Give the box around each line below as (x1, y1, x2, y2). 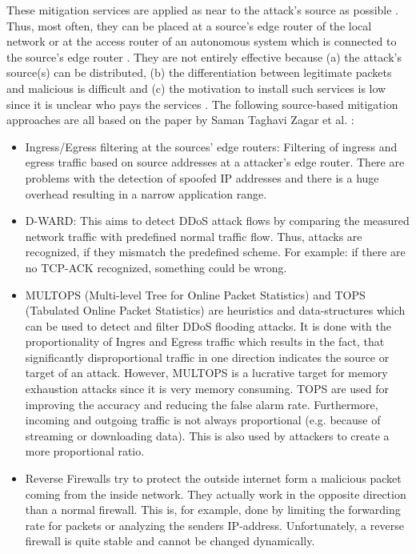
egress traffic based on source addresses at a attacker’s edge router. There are (25, 154, 405, 171)
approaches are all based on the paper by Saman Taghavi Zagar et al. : (6, 111, 354, 128)
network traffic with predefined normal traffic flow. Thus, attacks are (25, 227, 362, 244)
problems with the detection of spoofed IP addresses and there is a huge (25, 169, 379, 186)
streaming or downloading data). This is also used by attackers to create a (25, 427, 390, 444)
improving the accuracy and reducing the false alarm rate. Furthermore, (25, 395, 378, 412)
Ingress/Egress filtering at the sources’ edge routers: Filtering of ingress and (25, 138, 398, 155)
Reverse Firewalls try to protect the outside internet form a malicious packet (25, 470, 402, 487)
